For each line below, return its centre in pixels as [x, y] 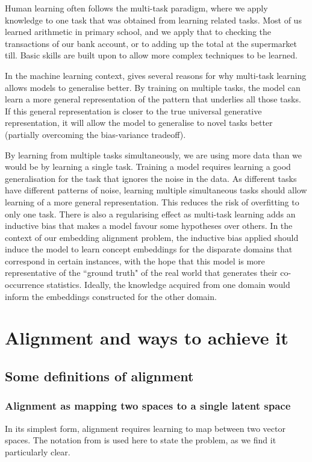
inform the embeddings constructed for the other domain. [111, 296]
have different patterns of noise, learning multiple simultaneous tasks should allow [156, 190]
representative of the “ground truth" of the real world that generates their [141, 273]
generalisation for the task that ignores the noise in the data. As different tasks [151, 178]
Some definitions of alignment [99, 376]
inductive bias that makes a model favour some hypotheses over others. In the [149, 226]
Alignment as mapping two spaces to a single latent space [148, 406]
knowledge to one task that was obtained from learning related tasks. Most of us [153, 20]
